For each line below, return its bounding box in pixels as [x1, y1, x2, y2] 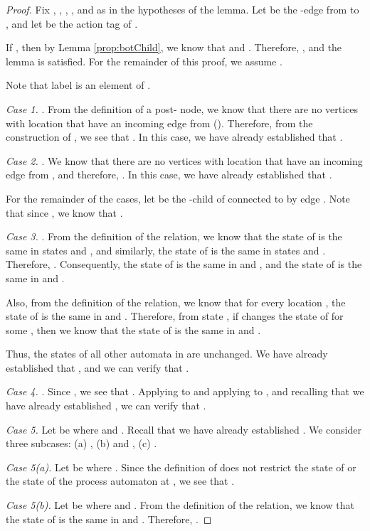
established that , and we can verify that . [6, 360, 189, 375]
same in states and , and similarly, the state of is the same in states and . [6, 242, 326, 257]
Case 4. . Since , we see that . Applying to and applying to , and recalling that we [6, 384, 364, 399]
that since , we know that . [6, 205, 123, 220]
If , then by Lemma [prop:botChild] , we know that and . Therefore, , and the [6, 40, 342, 55]
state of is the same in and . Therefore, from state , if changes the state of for [6, 309, 344, 323]
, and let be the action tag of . [6, 16, 138, 31]
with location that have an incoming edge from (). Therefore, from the [6, 115, 313, 130]
